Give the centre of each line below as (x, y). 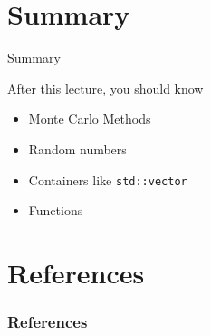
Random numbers (77, 148)
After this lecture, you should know (105, 88)
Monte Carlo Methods (90, 119)
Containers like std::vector (108, 179)
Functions (56, 210)
